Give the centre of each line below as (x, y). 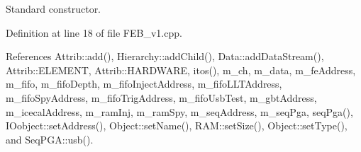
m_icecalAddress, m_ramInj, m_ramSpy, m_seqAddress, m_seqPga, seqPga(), (179, 111)
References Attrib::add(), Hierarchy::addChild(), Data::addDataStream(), (165, 56)
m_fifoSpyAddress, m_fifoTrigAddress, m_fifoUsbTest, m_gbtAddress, (161, 97)
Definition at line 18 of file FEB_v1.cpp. (94, 32)
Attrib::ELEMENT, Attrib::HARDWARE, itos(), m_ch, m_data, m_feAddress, (181, 70)
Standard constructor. (54, 8)
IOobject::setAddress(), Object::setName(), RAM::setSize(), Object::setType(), (177, 125)
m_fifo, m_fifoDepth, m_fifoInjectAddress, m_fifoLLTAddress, (144, 84)
